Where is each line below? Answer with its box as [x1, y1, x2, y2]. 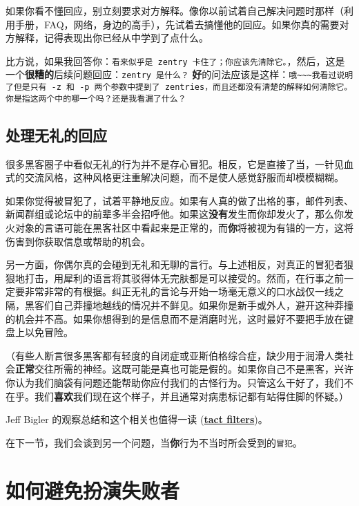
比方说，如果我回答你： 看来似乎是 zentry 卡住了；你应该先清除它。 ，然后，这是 [6, 53, 345, 68]
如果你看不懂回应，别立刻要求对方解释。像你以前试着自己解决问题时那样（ [6, 3, 344, 17]
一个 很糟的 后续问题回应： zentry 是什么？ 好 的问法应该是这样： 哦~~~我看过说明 [6, 67, 353, 82]
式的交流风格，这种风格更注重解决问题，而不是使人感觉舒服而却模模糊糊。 [6, 170, 344, 185]
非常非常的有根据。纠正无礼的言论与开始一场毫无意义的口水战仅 [24, 284, 315, 299]
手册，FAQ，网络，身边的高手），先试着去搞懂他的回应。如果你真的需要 [14, 17, 340, 31]
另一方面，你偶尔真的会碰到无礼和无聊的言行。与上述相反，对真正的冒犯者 [6, 257, 344, 272]
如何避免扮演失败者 [6, 476, 180, 504]
